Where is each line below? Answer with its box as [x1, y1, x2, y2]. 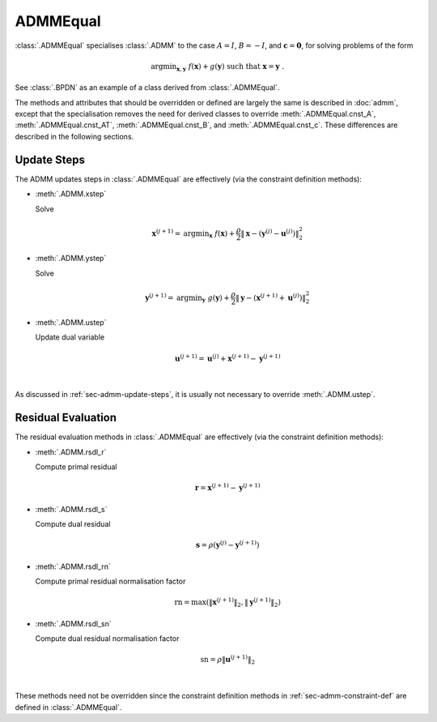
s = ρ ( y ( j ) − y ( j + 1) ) [195, 539, 260, 550]
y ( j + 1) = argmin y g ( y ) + [144, 292, 231, 304]
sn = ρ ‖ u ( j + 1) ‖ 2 [200, 653, 255, 666]
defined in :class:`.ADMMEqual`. [15, 702, 122, 712]
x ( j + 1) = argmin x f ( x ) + [151, 227, 235, 240]
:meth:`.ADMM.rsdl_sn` [35, 618, 112, 628]
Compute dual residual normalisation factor [35, 634, 180, 643]
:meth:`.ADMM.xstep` [35, 189, 107, 199]
